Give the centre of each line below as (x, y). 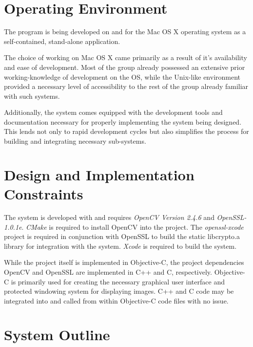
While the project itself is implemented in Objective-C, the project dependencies (124, 262)
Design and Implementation (99, 174)
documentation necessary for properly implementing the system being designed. (123, 121)
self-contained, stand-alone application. (62, 41)
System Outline (57, 334)
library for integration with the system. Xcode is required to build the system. (120, 246)
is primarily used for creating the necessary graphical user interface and (118, 281)
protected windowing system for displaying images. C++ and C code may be (119, 291)
